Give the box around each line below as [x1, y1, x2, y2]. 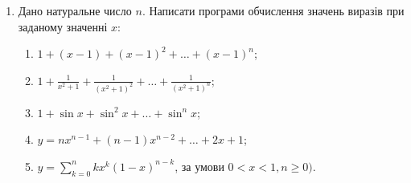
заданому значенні [18, 18, 108, 35]
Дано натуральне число [18, 2, 132, 18]
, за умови [175, 157, 224, 174]
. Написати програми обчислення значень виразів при [142, 2, 405, 18]
